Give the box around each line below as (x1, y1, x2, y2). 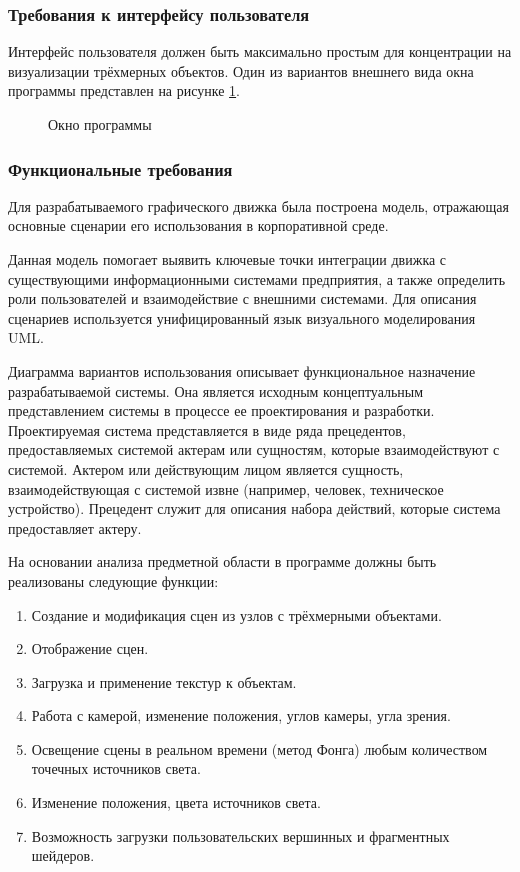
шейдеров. (31, 845, 95, 866)
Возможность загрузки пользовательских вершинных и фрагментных (31, 825, 450, 846)
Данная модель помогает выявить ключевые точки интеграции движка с (8, 249, 447, 269)
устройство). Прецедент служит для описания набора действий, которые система (8, 498, 501, 519)
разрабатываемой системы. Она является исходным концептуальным (8, 380, 424, 401)
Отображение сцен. (31, 638, 149, 659)
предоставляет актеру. (8, 517, 142, 538)
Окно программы (48, 114, 152, 134)
